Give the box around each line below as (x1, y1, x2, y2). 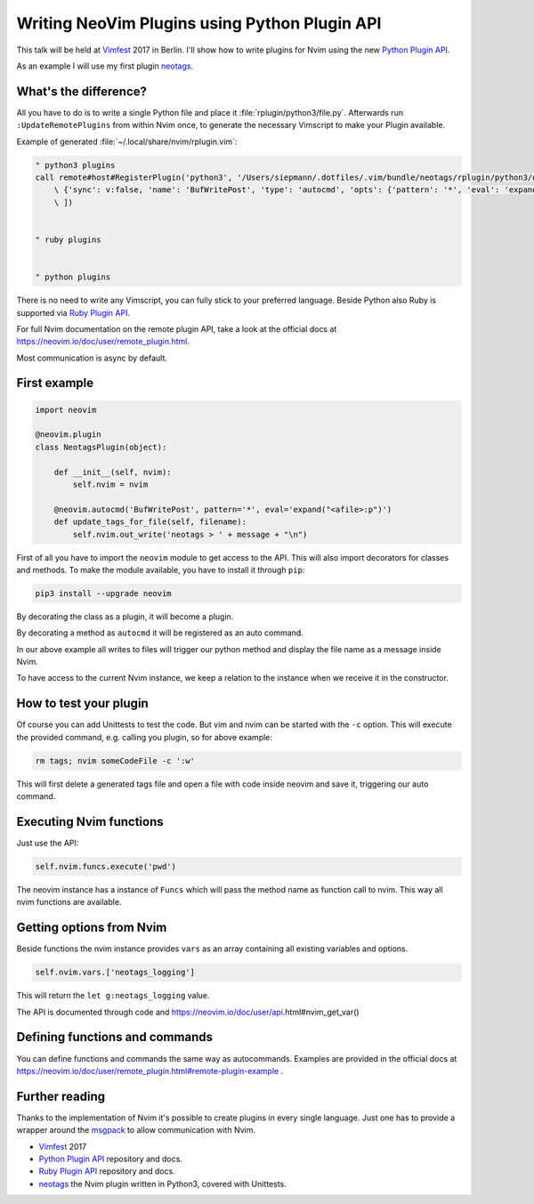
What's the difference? (16, 84, 147, 99)
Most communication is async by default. (16, 352, 168, 363)
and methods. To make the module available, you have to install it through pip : (16, 564, 305, 575)
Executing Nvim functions (16, 814, 164, 829)
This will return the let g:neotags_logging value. (16, 990, 210, 1001)
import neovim (35, 405, 97, 415)
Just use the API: (16, 837, 79, 849)
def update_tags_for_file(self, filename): (53, 517, 247, 527)
